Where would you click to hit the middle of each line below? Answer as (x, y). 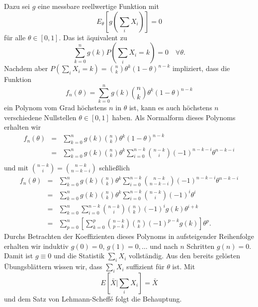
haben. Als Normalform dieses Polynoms (174, 117)
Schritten (201, 246)
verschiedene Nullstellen (40, 117)
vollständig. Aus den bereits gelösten (184, 256)
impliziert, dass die (201, 68)
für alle (15, 37)
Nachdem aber (26, 68)
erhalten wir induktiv (37, 246)
